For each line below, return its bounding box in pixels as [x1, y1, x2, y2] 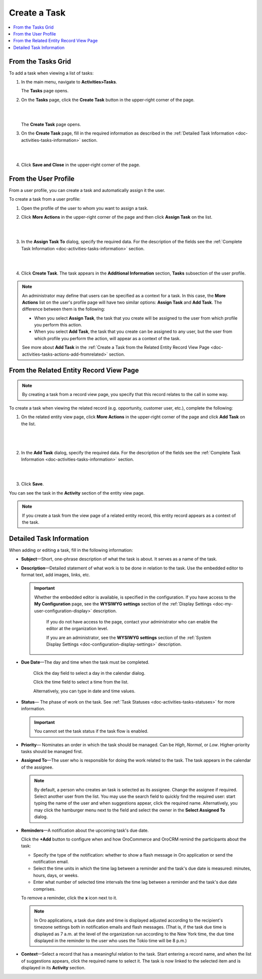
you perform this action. [34, 322, 82, 328]
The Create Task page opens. [21, 121, 81, 127]
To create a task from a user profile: [9, 196, 81, 202]
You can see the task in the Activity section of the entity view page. [9, 490, 145, 496]
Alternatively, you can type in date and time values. [33, 688, 136, 694]
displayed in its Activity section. [21, 965, 86, 971]
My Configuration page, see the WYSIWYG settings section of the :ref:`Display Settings [34, 601, 212, 607]
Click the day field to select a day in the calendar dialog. [33, 670, 146, 676]
